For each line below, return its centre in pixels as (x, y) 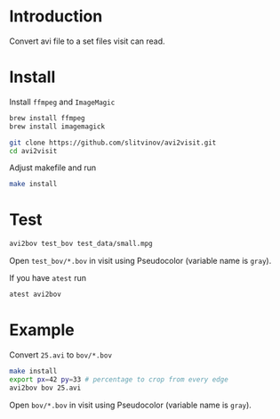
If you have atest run (48, 278)
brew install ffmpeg (48, 118)
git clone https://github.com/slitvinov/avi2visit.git (113, 143)
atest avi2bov (36, 295)
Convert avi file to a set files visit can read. (88, 41)
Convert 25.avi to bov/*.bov (61, 355)
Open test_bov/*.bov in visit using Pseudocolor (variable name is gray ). (140, 261)
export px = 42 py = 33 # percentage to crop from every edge (119, 379)
